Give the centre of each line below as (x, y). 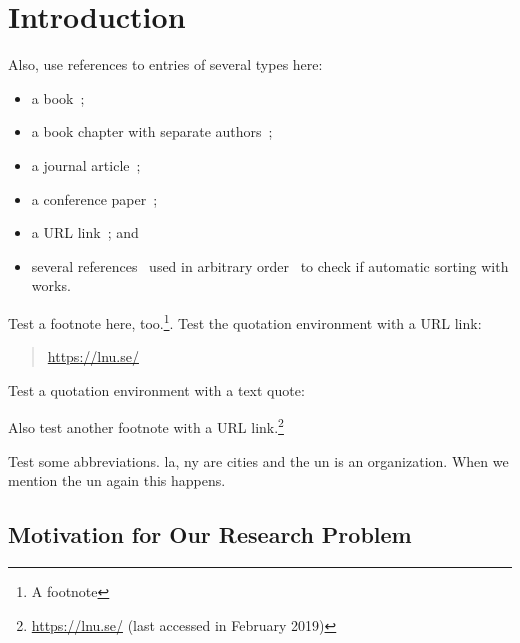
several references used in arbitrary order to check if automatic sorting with (270, 265)
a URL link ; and (85, 232)
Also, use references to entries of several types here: (165, 64)
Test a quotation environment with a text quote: (156, 389)
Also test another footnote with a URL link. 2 (146, 425)
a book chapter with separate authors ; (152, 131)
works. (51, 285)
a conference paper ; (94, 198)
